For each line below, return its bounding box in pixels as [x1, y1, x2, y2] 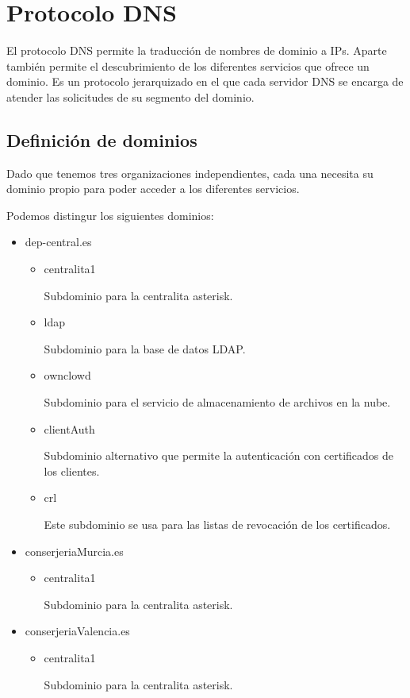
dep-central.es [25, 233, 92, 250]
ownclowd [44, 367, 91, 384]
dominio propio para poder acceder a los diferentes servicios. [6, 180, 300, 197]
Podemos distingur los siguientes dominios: [6, 206, 214, 223]
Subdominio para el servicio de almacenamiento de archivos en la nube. [44, 394, 391, 411]
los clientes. [44, 462, 100, 479]
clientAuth [44, 420, 95, 437]
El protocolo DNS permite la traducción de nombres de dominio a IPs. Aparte [6, 42, 387, 59]
